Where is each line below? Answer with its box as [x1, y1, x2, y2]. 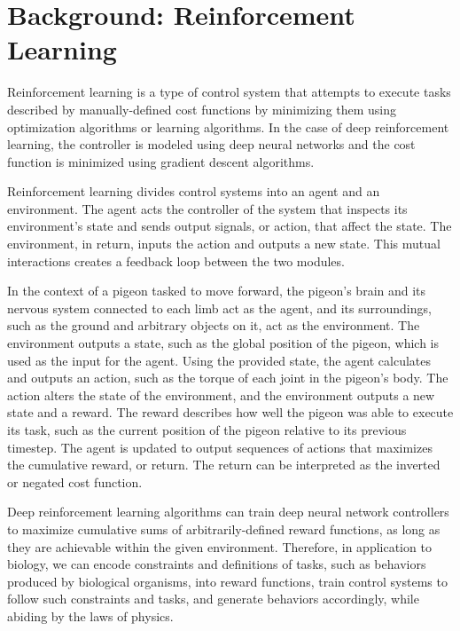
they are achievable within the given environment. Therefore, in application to [7, 537, 432, 556]
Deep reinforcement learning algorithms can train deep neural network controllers [7, 502, 449, 521]
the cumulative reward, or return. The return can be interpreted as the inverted [7, 455, 441, 474]
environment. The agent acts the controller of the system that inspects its [7, 199, 408, 217]
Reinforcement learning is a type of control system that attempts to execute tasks [7, 83, 451, 101]
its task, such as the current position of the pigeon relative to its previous [7, 421, 407, 438]
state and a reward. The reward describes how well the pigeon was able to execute [7, 403, 454, 422]
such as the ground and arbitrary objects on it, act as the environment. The [7, 316, 420, 335]
